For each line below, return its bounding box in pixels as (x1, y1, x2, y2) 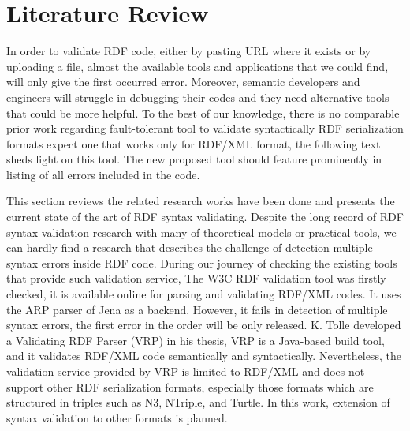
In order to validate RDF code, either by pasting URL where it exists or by (6, 43, 371, 59)
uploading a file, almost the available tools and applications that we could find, (6, 58, 389, 74)
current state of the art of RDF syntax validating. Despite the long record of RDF (6, 208, 404, 225)
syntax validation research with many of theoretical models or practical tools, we (6, 223, 397, 240)
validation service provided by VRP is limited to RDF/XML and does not (6, 363, 365, 379)
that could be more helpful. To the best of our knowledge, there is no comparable (6, 104, 400, 121)
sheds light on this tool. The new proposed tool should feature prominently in (6, 151, 382, 167)
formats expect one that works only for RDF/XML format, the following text (6, 135, 381, 152)
